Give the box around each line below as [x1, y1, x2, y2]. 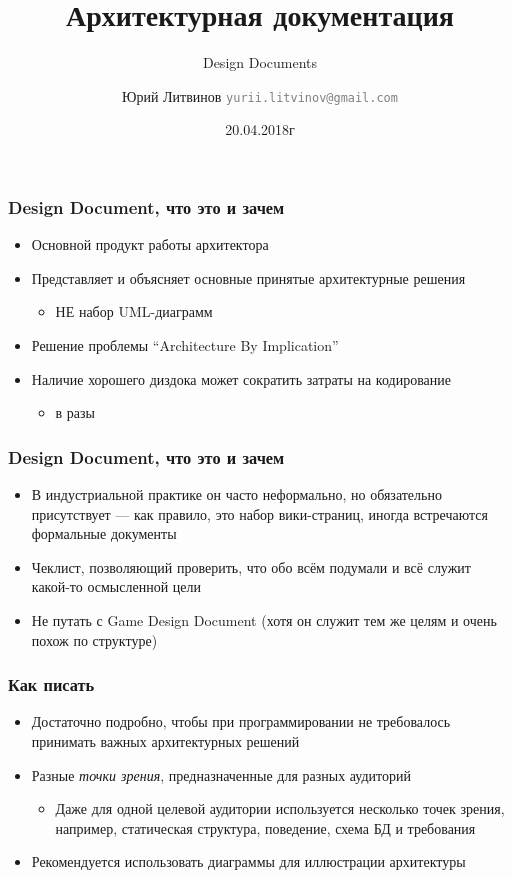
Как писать [8, 672, 95, 697]
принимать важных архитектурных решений [31, 731, 300, 752]
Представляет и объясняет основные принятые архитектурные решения [31, 267, 466, 288]
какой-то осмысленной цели [31, 576, 202, 597]
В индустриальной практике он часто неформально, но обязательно [31, 484, 442, 505]
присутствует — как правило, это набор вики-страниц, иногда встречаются [31, 503, 488, 524]
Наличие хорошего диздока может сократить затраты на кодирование [31, 368, 451, 389]
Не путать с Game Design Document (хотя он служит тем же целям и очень [31, 610, 497, 631]
